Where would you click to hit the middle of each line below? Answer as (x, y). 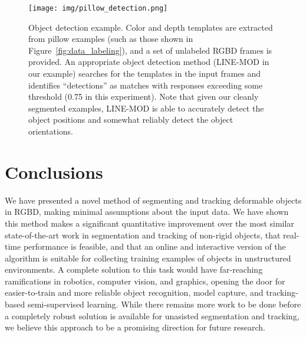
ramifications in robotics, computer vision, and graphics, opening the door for (145, 281)
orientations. (51, 131)
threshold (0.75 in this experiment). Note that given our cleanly (144, 96)
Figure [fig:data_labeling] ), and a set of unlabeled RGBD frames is (150, 50)
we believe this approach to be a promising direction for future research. (135, 327)
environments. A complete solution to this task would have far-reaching (134, 269)
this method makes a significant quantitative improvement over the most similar (149, 223)
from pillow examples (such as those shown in (111, 39)
